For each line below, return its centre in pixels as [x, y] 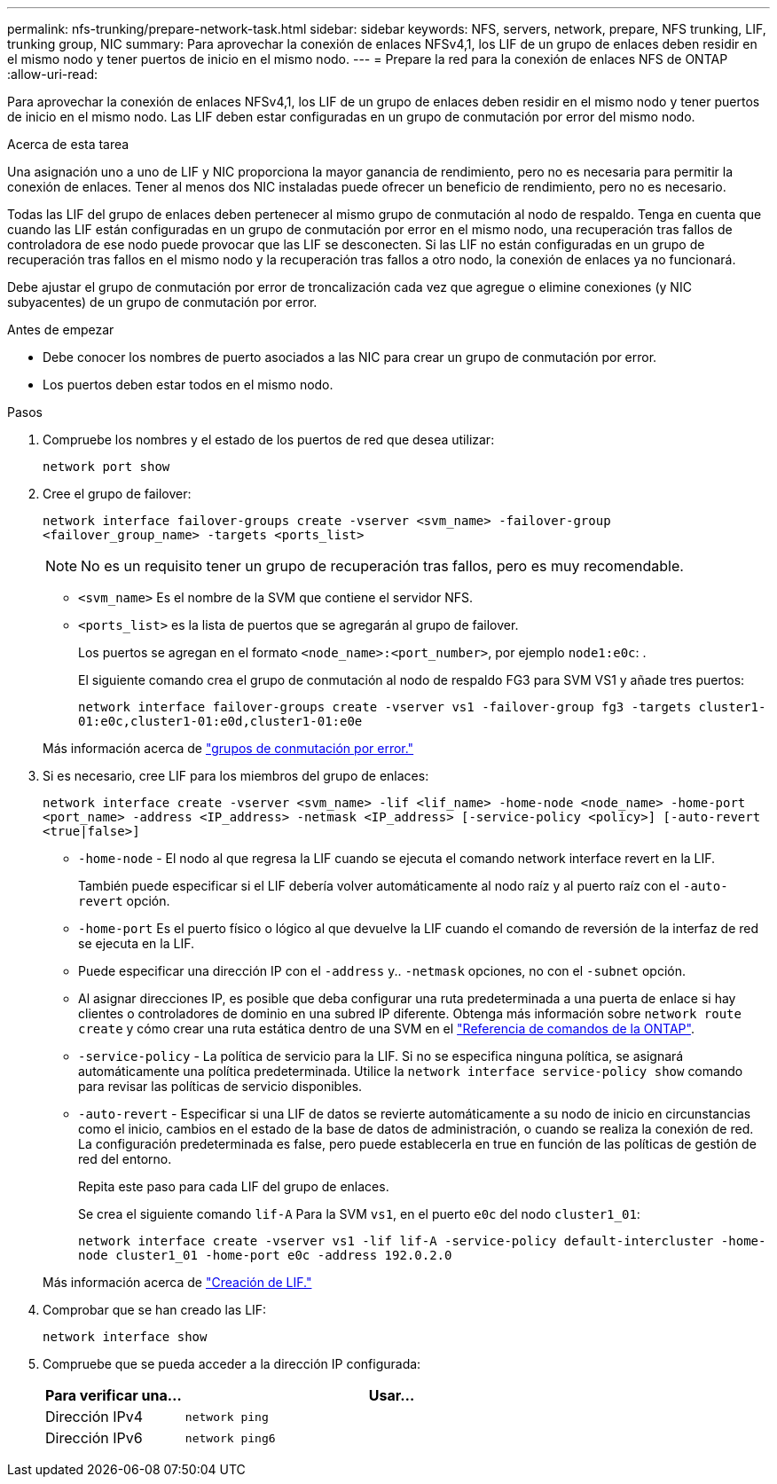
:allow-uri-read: [53, 74]
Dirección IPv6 [94, 1438]
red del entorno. [125, 1159]
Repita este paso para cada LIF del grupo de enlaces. [234, 1186]
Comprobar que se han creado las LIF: [155, 1310]
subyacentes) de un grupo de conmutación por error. [162, 302]
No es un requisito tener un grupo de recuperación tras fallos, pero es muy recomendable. [382, 566]
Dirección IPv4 [94, 1417]
